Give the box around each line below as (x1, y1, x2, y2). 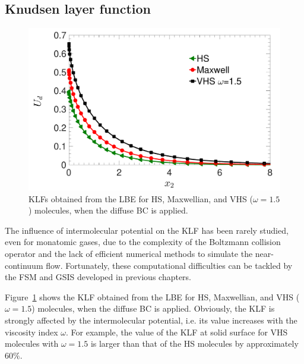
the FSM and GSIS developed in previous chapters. (5, 271, 192, 283)
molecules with (5, 337, 59, 350)
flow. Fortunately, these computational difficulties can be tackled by (46, 259, 293, 271)
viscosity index (5, 325, 58, 338)
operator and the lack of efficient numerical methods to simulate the (5, 247, 253, 260)
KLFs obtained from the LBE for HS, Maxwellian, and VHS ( (28, 192, 253, 205)
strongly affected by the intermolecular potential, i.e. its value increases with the (5, 314, 297, 326)
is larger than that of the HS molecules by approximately (90, 337, 299, 350)
